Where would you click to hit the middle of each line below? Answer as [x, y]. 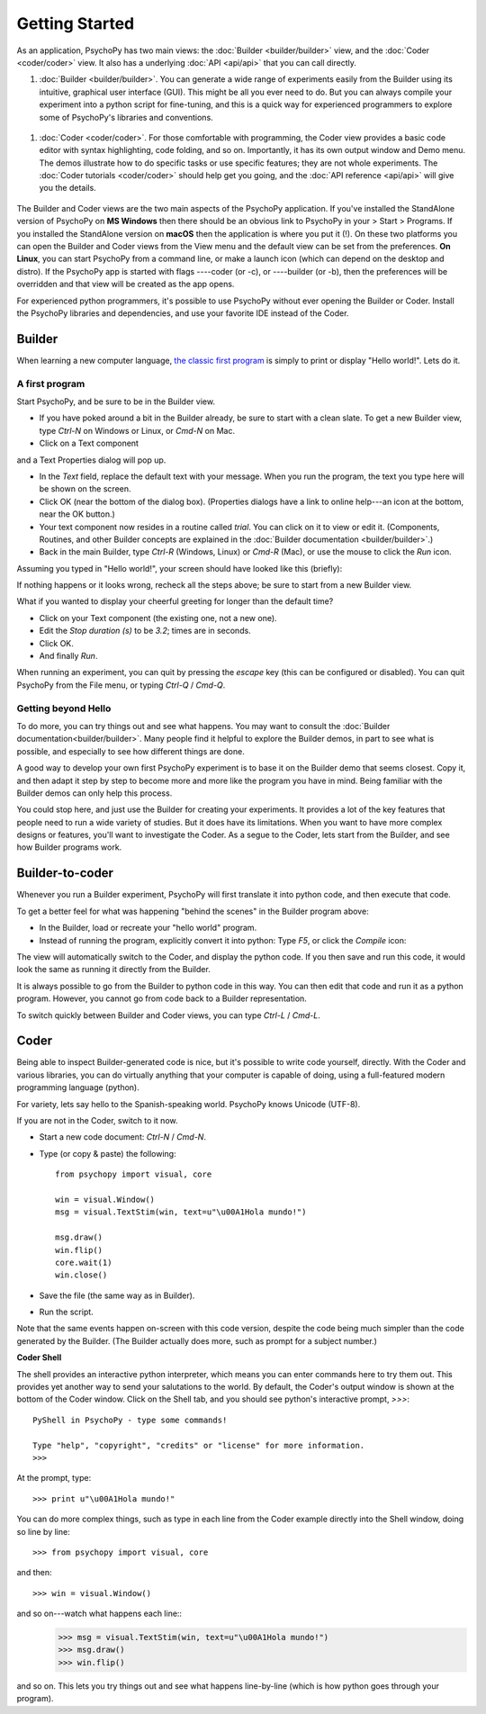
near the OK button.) [77, 514]
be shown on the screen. [85, 489]
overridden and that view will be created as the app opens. [126, 284]
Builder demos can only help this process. [94, 793]
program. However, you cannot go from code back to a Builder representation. [162, 998]
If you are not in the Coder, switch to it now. [97, 1120]
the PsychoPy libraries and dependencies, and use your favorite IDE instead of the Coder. [183, 313]
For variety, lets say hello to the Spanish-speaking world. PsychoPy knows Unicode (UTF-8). [189, 1104]
